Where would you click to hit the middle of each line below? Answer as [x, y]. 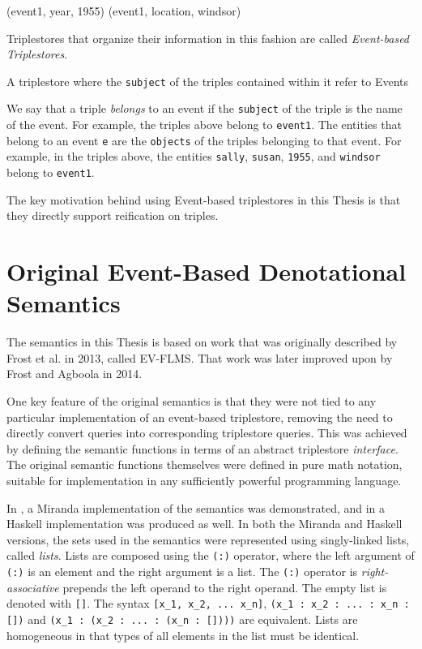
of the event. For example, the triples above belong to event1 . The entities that [204, 125]
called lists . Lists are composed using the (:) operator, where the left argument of [211, 555]
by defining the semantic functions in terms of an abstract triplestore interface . [202, 448]
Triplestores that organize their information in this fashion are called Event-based [208, 38]
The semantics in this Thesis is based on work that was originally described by [202, 342]
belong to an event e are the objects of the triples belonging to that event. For [204, 140]
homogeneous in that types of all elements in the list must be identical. [183, 635]
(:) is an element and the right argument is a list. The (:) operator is [182, 571]
